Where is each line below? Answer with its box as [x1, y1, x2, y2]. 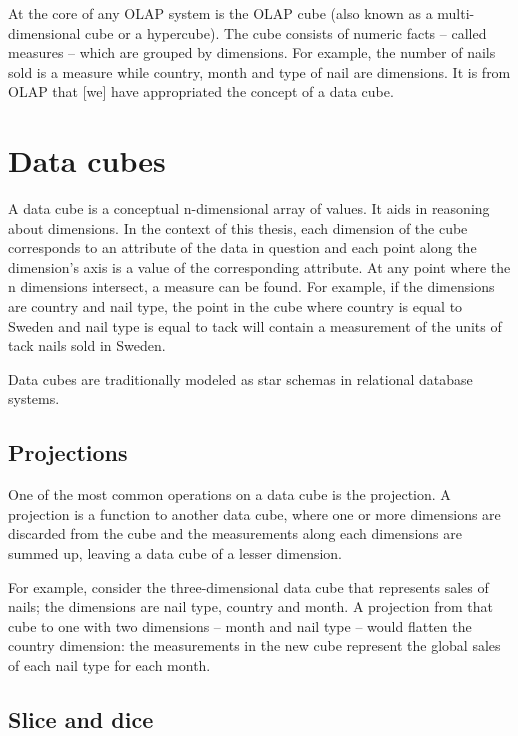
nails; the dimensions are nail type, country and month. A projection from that [8, 596, 493, 617]
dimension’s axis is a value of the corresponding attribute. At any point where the [8, 256, 511, 277]
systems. [8, 388, 60, 409]
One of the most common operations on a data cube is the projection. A [8, 484, 451, 505]
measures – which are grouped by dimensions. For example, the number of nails [8, 42, 496, 63]
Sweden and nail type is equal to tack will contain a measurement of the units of [8, 315, 502, 336]
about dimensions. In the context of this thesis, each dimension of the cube [8, 217, 468, 238]
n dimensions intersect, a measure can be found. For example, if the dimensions [8, 276, 495, 297]
